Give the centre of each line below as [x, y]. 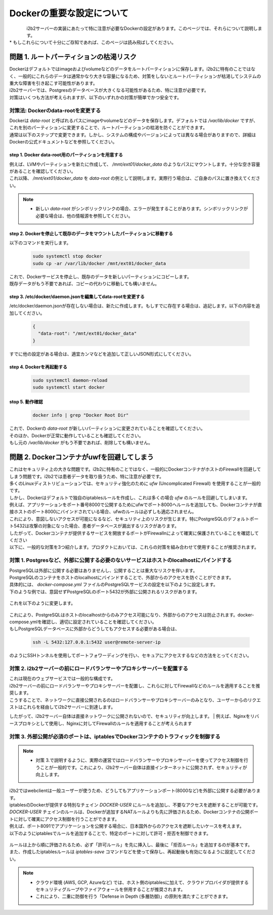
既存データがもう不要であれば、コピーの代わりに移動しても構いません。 [84, 283]
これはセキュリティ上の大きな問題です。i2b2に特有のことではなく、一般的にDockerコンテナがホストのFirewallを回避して [135, 469]
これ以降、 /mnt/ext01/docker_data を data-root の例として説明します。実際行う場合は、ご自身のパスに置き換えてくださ [135, 178]
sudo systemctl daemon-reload [70, 380]
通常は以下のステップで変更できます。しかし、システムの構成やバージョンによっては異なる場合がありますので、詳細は [133, 135]
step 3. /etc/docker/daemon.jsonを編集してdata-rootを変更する [77, 296]
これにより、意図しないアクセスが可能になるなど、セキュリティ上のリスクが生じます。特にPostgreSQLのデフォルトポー [134, 519]
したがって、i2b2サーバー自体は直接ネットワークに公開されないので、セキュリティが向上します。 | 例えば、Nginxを [130, 716]
